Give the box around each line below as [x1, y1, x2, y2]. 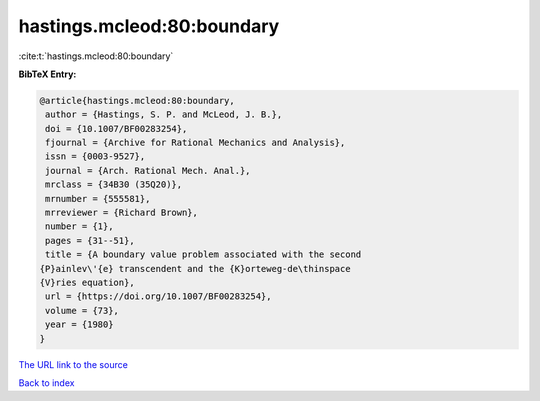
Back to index [18, 376, 75, 389]
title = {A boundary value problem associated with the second [45, 249, 362, 260]
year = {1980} [45, 319, 114, 330]
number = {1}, [45, 221, 114, 232]
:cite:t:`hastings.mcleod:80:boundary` [18, 50, 174, 62]
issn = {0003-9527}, [45, 151, 146, 162]
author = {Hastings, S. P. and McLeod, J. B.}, [45, 109, 283, 120]
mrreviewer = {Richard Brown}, [45, 207, 199, 219]
